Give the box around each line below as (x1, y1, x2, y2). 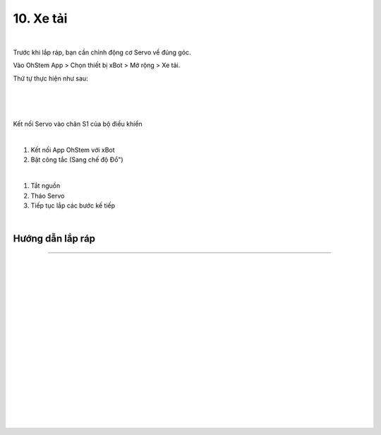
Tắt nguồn (30, 181, 61, 190)
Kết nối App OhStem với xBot (30, 145, 116, 155)
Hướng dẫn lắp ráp (13, 233, 95, 245)
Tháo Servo (30, 191, 65, 200)
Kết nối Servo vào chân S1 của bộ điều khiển (13, 120, 143, 129)
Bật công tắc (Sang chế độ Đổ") (30, 155, 123, 164)
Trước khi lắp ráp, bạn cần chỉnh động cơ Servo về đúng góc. (13, 48, 191, 56)
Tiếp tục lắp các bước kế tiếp (30, 201, 116, 210)
